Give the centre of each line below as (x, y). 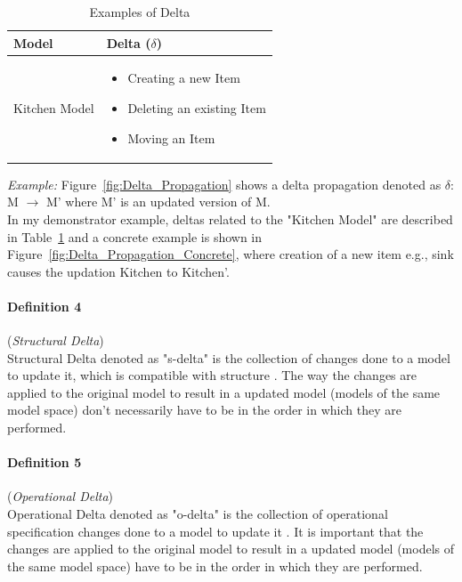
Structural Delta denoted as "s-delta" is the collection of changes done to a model (229, 357)
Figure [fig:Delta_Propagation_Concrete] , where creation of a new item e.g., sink (231, 254)
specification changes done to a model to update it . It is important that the (215, 531)
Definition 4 (45, 306)
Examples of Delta (140, 12)
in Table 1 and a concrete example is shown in (135, 236)
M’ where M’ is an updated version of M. (158, 202)
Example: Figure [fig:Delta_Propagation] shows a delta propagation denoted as (224, 184)
